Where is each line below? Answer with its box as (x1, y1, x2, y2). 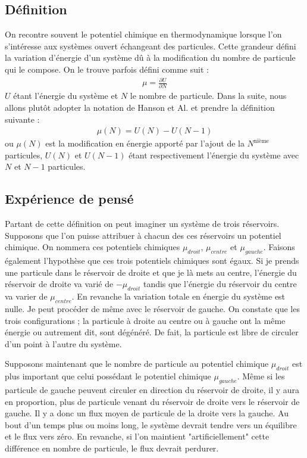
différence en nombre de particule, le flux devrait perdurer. (5, 441, 219, 454)
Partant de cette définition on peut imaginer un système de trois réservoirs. (5, 217, 280, 230)
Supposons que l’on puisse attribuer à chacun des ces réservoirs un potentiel (5, 229, 281, 241)
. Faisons (263, 241, 295, 253)
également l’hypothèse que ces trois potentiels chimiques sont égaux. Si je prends (5, 254, 299, 267)
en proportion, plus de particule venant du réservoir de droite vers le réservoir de (5, 395, 300, 407)
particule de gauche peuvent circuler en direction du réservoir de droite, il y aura (5, 383, 300, 395)
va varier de (5, 290, 48, 303)
